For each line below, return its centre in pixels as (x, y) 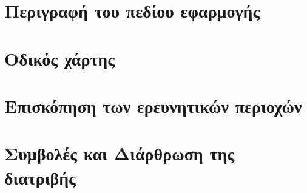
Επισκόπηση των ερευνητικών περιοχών (153, 105)
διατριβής (40, 177)
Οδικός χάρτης (60, 58)
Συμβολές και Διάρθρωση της (120, 153)
